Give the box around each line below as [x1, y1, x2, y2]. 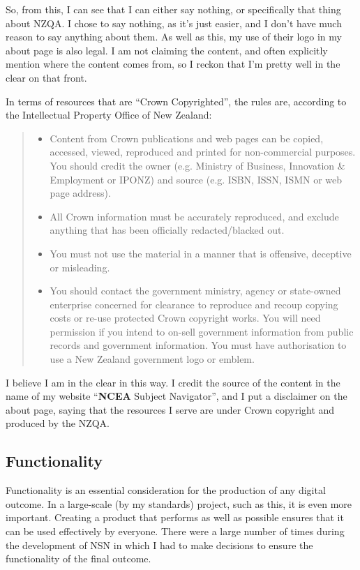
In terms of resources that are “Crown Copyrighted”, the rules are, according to [6, 93, 347, 108]
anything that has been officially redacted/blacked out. [50, 223, 285, 237]
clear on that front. [6, 70, 87, 84]
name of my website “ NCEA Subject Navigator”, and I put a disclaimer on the [6, 389, 347, 403]
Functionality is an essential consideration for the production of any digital [6, 483, 326, 497]
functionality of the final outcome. [6, 551, 151, 566]
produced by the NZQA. [6, 416, 110, 430]
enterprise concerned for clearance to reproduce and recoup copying [50, 297, 338, 311]
